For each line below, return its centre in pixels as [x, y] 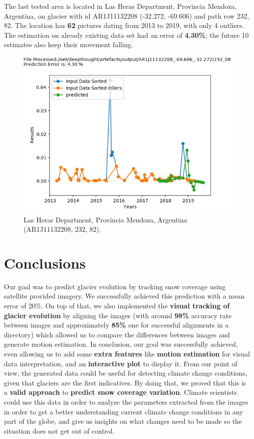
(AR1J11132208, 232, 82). [62, 229]
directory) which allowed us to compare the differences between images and [117, 334]
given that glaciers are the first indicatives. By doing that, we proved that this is [125, 382]
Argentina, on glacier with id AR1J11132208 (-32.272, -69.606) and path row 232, [127, 15]
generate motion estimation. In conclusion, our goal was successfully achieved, [121, 344]
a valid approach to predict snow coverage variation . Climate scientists [121, 392]
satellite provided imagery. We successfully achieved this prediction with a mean [124, 296]
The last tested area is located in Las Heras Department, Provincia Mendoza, [120, 6]
